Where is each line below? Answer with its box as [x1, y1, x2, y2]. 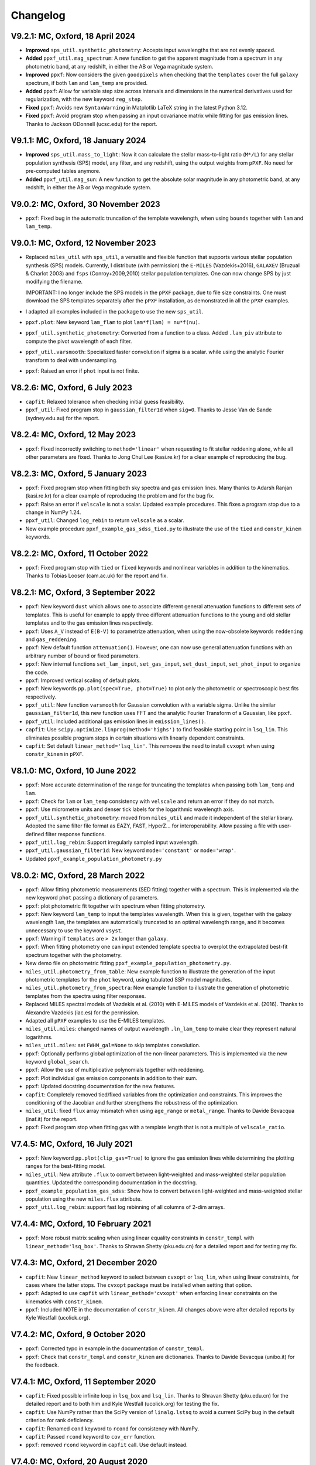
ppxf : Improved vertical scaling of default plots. [25, 677, 141, 684]
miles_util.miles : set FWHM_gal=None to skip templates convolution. [25, 1042, 201, 1049]
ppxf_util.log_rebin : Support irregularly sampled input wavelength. [25, 839, 199, 846]
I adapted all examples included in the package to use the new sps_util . [25, 308, 204, 315]
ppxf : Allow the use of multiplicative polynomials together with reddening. [25, 1067, 205, 1074]
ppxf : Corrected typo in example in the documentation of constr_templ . [25, 1345, 204, 1352]
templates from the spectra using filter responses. [25, 992, 146, 999]
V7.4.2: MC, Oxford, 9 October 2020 [11, 1330, 146, 1340]
